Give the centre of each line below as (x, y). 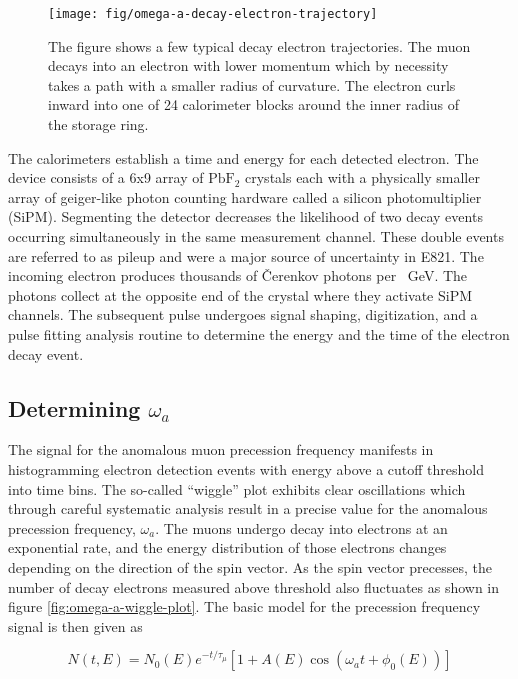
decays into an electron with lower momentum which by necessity (248, 65)
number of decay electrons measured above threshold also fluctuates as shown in (254, 586)
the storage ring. (98, 124)
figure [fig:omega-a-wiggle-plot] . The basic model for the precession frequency (244, 606)
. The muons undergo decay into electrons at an (301, 527)
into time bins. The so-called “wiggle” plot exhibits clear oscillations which (237, 488)
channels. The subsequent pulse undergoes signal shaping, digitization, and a (243, 314)
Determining (74, 407)
